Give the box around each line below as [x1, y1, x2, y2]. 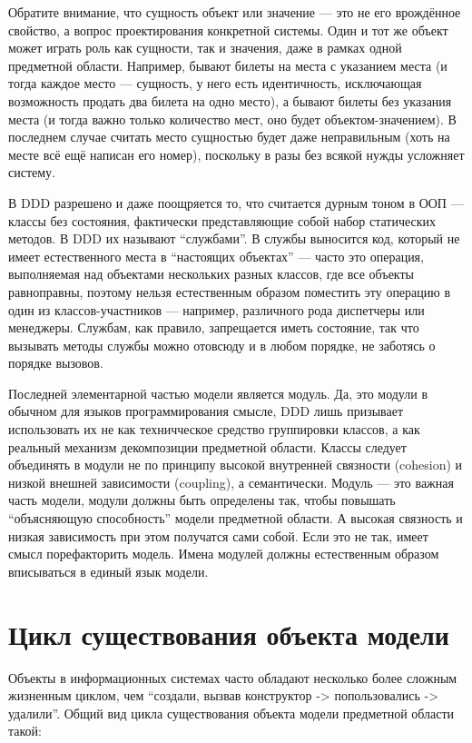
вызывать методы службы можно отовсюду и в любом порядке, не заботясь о [8, 335, 436, 354]
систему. [8, 163, 56, 182]
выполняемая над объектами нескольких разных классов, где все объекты [8, 264, 414, 283]
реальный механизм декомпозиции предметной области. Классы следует [8, 437, 407, 456]
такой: [8, 721, 42, 740]
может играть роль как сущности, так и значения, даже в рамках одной [8, 38, 402, 57]
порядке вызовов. [8, 353, 103, 372]
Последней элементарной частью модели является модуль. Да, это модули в [8, 383, 428, 402]
